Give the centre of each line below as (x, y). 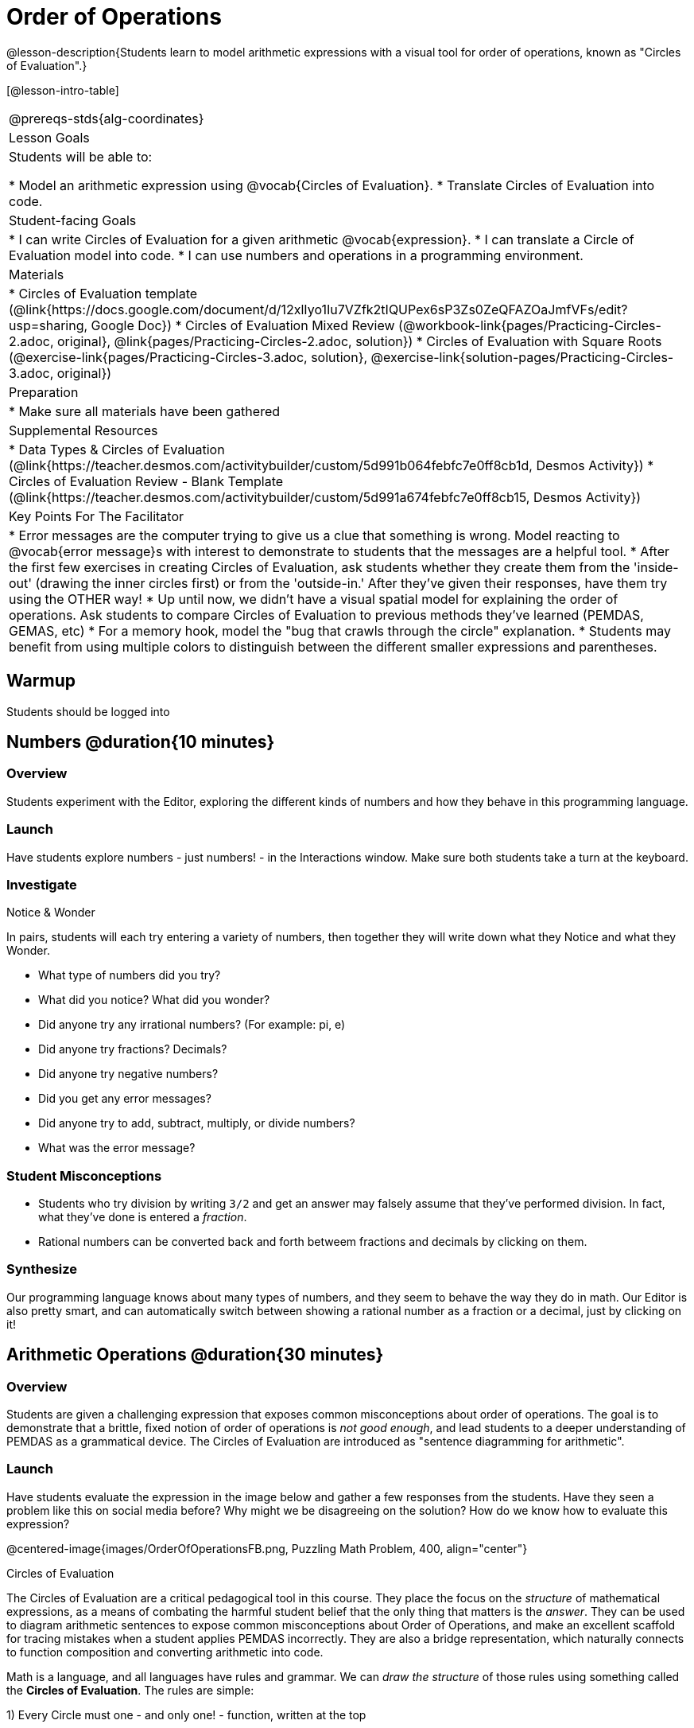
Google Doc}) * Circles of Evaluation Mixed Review (243, 325)
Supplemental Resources (83, 430)
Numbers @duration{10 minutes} (141, 742)
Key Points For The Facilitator (97, 516)
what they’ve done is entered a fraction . (143, 1217)
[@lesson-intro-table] (63, 90)
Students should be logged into (88, 711)
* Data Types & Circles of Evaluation (117, 449)
